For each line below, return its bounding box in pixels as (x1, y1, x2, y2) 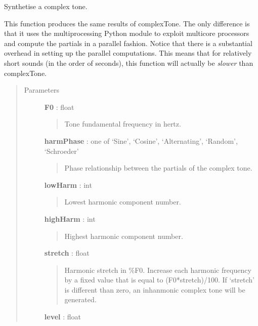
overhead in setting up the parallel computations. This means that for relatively (4, 48, 252, 58)
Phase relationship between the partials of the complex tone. (64, 162, 252, 173)
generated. (64, 294, 97, 305)
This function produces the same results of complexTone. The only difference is (4, 18, 250, 28)
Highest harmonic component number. (64, 230, 183, 241)
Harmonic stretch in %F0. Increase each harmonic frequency (64, 264, 251, 275)
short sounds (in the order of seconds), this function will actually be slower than (4, 57, 253, 68)
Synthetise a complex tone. (4, 1, 88, 11)
